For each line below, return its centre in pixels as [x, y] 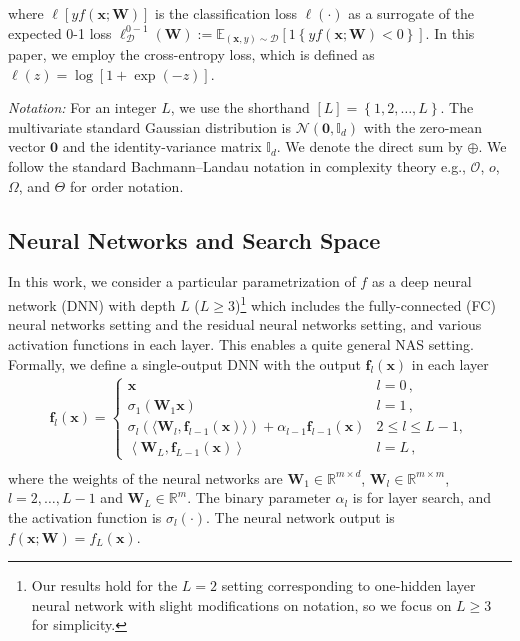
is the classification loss [226, 13]
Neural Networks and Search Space [194, 239]
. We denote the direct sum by [369, 146]
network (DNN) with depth [92, 304]
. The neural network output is [300, 516]
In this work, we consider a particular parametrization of [182, 281]
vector [27, 146]
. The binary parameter [259, 497]
